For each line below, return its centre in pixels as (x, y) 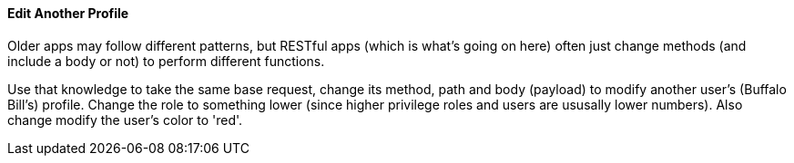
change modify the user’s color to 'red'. (125, 120)
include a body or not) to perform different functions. (166, 61)
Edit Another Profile (68, 13)
